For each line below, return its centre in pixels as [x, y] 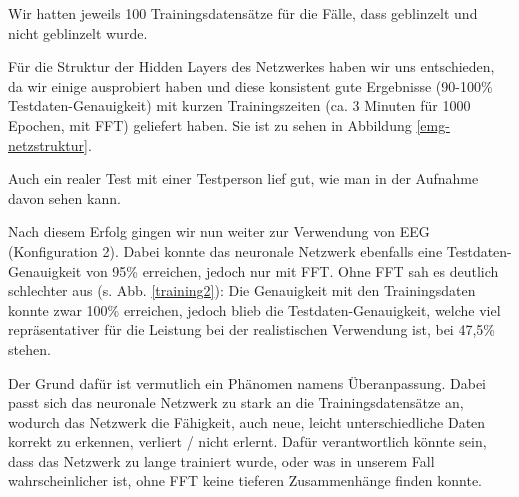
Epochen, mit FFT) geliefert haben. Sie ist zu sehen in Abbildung [210, 124]
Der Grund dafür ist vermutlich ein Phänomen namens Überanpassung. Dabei [247, 382]
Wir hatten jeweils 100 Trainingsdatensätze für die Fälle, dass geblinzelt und [243, 13]
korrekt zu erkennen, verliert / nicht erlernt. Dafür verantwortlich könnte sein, [247, 441]
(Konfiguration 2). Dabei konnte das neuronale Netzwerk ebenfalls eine [225, 250]
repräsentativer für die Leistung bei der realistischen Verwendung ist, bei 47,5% [251, 329]
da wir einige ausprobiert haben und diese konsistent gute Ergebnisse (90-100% [250, 85]
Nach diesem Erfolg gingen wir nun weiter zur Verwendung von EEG [219, 231]
